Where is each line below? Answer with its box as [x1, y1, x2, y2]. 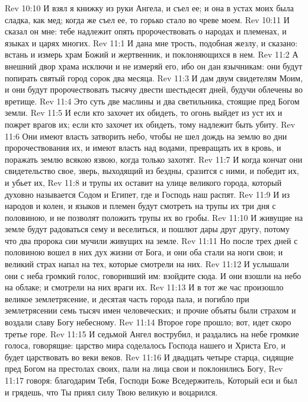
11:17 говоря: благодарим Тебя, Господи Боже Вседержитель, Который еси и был [5, 374, 297, 386]
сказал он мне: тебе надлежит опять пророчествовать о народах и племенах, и [5, 25, 287, 37]
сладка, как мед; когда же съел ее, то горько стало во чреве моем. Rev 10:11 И [5, 13, 290, 26]
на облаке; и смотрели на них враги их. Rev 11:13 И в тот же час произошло [5, 281, 284, 293]
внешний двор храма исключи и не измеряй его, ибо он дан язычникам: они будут [5, 59, 303, 72]
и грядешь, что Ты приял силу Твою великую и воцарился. [5, 385, 218, 398]
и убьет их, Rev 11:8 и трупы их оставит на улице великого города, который [5, 176, 282, 188]
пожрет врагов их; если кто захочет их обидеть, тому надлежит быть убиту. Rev [5, 118, 296, 130]
